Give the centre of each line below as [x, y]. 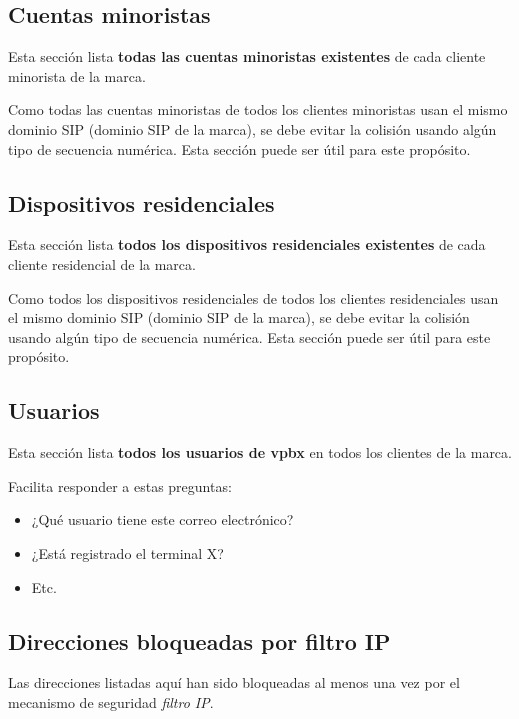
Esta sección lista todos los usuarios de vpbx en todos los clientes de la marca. [260, 452]
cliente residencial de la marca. [102, 263]
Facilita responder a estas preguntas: [120, 485]
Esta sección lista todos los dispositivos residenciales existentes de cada [247, 244]
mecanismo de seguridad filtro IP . [111, 701]
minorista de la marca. [77, 75]
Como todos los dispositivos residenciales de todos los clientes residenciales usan [253, 297]
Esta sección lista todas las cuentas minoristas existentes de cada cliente [247, 56]
